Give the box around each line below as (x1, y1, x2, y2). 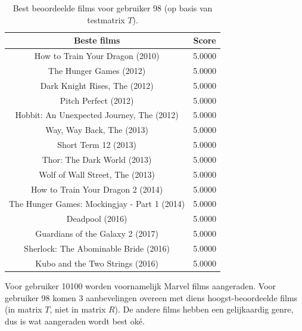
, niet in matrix (49, 303, 106, 315)
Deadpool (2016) (66, 212, 127, 225)
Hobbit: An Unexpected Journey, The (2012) (15, 109, 179, 121)
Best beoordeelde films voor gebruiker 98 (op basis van (13, 2, 213, 14)
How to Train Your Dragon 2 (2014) (31, 182, 163, 195)
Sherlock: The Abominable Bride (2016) (24, 242, 170, 254)
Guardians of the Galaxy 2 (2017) (35, 227, 159, 240)
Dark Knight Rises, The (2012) (40, 79, 154, 91)
